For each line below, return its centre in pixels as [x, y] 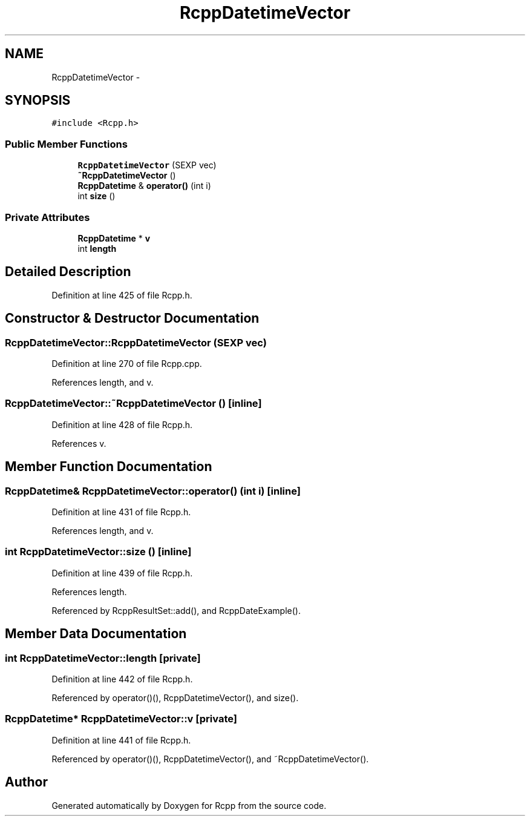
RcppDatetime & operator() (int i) [144, 186]
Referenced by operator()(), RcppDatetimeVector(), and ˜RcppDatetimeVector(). [210, 759]
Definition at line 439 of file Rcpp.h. [122, 573]
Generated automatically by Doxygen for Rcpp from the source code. [189, 805]
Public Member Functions [66, 144]
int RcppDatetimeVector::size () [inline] [98, 552]
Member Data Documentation [96, 634]
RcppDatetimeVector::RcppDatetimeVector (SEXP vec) [136, 342]
